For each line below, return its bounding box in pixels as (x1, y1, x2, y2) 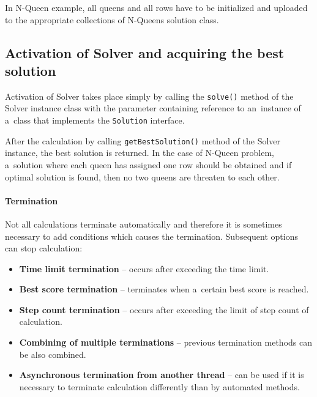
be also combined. (19, 347, 86, 360)
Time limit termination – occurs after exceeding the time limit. (19, 262, 269, 275)
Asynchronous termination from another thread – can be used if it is (19, 368, 304, 381)
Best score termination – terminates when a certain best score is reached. (19, 283, 309, 295)
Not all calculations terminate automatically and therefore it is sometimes (5, 217, 282, 230)
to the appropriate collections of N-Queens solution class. (5, 13, 219, 26)
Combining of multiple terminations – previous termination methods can (19, 336, 312, 349)
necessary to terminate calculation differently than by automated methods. (19, 380, 300, 393)
